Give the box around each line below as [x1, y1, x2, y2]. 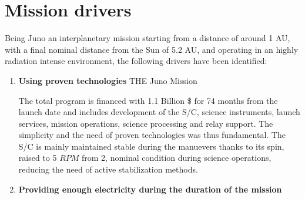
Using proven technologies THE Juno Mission [18, 74, 197, 86]
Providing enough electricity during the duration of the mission [18, 183, 282, 195]
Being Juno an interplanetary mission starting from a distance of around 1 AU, [5, 32, 290, 44]
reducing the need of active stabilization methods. [18, 163, 198, 176]
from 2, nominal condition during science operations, [82, 151, 272, 164]
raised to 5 [18, 151, 57, 164]
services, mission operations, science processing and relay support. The [18, 117, 273, 129]
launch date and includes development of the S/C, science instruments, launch [18, 106, 300, 118]
